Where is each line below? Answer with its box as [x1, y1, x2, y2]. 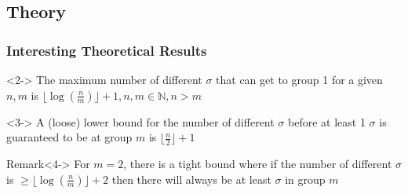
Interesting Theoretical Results [6, 40, 207, 60]
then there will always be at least [111, 170, 271, 187]
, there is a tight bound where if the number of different [123, 156, 392, 172]
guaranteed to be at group [6, 129, 133, 145]
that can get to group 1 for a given [216, 71, 383, 87]
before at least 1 [288, 113, 366, 130]
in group [285, 170, 326, 187]
